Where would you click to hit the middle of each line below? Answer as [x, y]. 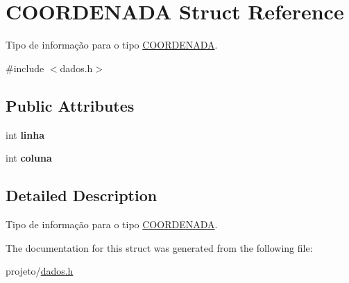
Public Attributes [70, 105]
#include [25, 68]
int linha [25, 134]
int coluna [29, 158]
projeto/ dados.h [40, 271]
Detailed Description [82, 195]
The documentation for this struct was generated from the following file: [159, 247]
